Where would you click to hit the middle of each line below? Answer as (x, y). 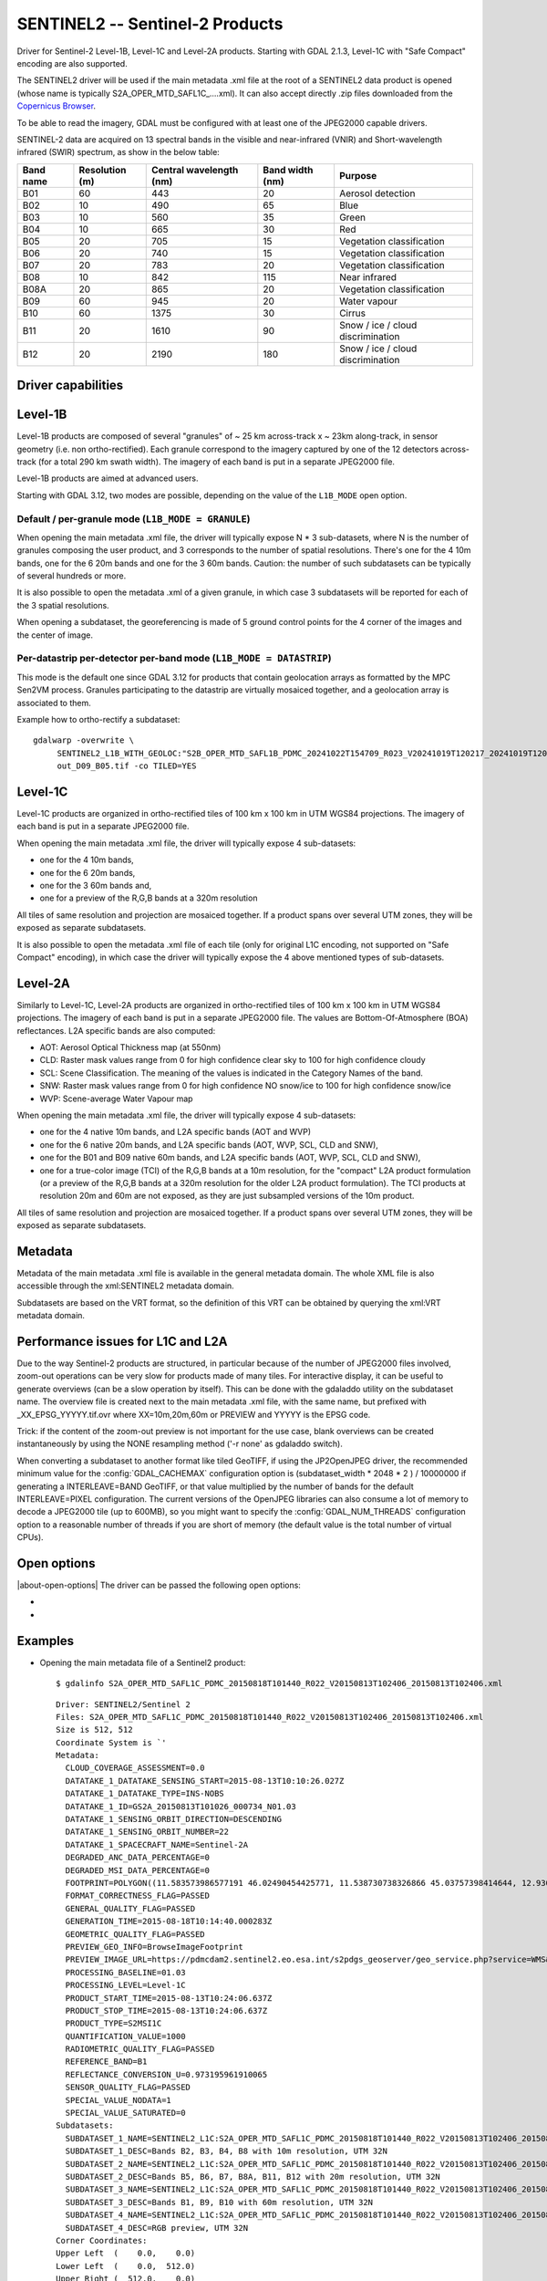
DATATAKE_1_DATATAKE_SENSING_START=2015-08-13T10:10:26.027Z (205, 1781)
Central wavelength (195, 170)
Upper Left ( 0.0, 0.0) (126, 2253)
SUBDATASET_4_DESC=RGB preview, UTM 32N (157, 2228)
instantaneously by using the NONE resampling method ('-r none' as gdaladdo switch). (180, 1444)
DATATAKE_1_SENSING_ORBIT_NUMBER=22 (147, 1832)
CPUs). (31, 1537)
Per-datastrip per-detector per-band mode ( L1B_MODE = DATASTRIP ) (174, 659)
